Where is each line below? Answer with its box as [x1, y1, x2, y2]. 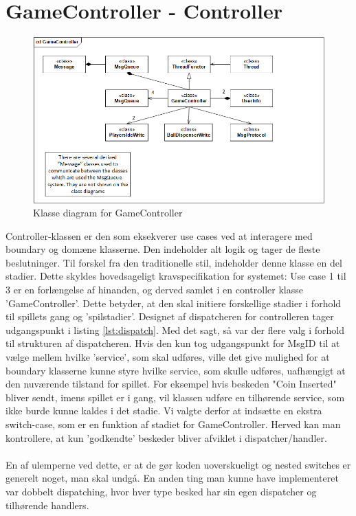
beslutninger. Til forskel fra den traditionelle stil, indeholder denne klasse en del [5, 255, 342, 269]
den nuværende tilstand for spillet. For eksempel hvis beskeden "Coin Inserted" [5, 377, 337, 391]
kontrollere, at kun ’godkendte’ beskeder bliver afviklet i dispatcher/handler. [5, 430, 327, 445]
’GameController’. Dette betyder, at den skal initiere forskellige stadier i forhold [5, 295, 342, 310]
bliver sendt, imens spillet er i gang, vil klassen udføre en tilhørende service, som [5, 390, 345, 404]
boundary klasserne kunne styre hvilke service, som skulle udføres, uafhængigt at [5, 363, 346, 377]
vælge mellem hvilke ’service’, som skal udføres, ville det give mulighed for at [5, 350, 330, 364]
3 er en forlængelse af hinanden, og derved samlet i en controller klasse [5, 282, 303, 297]
